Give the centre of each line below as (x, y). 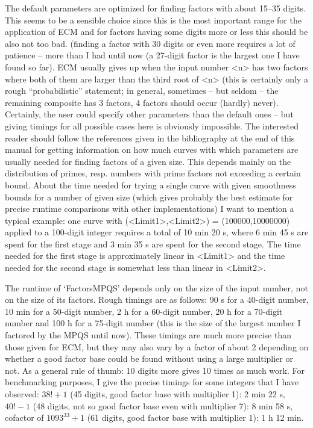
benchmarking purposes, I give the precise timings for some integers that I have (152, 382)
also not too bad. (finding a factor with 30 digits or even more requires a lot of (150, 43)
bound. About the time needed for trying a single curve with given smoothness (150, 185)
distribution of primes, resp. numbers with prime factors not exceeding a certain (153, 173)
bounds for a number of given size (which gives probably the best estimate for (149, 197)
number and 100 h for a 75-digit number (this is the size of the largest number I (153, 323)
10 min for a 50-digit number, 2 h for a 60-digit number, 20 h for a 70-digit (144, 311)
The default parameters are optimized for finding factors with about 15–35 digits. (156, 8)
